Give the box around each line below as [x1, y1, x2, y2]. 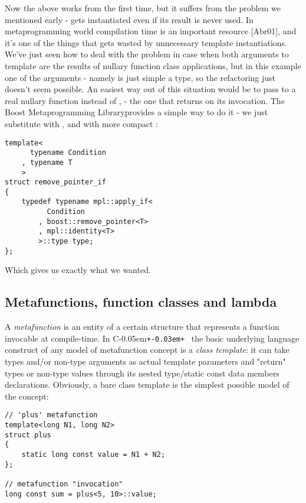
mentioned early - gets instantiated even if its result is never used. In [5, 13, 254, 25]
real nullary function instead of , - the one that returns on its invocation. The [5, 94, 285, 106]
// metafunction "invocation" [5, 480, 123, 489]
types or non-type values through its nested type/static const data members [5, 366, 279, 379]
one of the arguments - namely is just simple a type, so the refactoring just [5, 71, 276, 83]
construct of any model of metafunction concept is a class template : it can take [5, 343, 289, 356]
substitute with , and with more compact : [5, 117, 158, 129]
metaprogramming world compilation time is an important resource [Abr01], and [5, 25, 297, 37]
